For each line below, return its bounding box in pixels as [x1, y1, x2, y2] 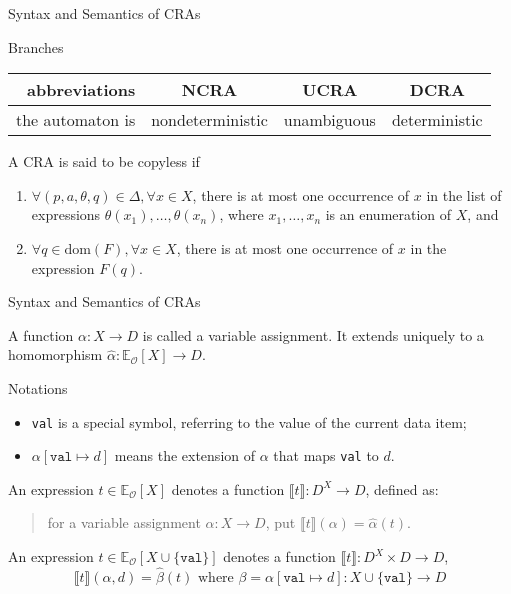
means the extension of [114, 445, 256, 466]
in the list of [426, 184, 502, 205]
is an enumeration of [325, 204, 452, 225]
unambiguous [283, 108, 376, 132]
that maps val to [273, 445, 379, 466]
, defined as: [365, 478, 439, 499]
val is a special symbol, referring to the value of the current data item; [31, 411, 467, 432]
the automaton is [16, 108, 136, 132]
